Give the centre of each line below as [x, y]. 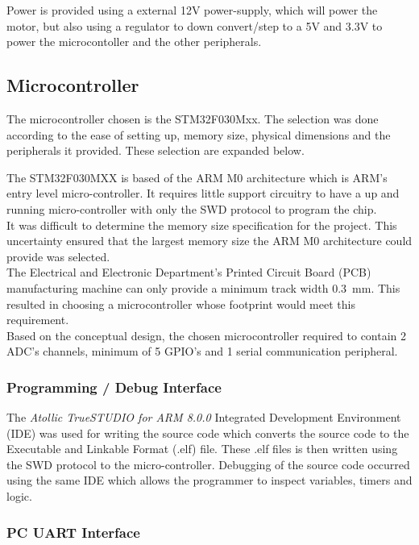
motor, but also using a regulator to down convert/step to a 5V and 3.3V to [195, 25]
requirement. [38, 320]
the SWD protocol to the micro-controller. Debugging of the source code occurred [208, 464]
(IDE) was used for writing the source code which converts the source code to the [208, 433]
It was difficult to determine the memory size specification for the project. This [202, 225]
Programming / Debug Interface [114, 387]
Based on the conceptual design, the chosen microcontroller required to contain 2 [207, 335]
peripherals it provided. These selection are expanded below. [156, 150]
